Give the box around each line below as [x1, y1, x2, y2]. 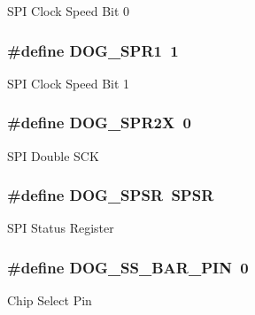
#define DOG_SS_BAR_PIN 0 [7, 256, 249, 278]
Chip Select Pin [7, 291, 92, 310]
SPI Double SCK [7, 146, 99, 165]
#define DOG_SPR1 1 [7, 39, 179, 61]
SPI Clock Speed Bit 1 [7, 73, 130, 92]
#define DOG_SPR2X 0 [7, 111, 191, 134]
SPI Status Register [7, 219, 114, 237]
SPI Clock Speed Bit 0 [7, 2, 130, 19]
